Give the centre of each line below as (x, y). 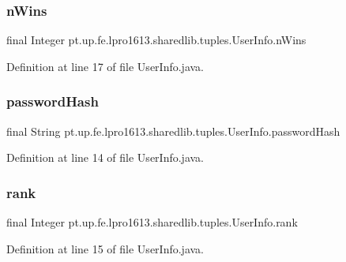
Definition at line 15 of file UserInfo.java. (105, 248)
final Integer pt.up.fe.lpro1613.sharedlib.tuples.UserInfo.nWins (156, 40)
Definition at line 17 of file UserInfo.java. (105, 66)
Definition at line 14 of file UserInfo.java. (105, 157)
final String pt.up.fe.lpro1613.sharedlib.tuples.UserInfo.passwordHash (173, 131)
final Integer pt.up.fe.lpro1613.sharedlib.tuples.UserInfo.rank (152, 222)
